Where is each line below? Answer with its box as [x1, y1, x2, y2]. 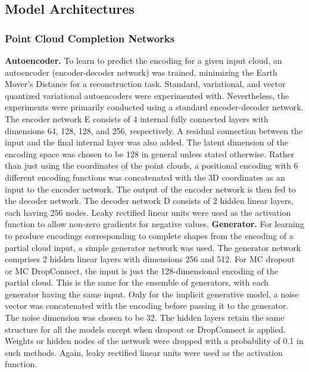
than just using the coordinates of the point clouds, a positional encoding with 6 [5, 159, 298, 172]
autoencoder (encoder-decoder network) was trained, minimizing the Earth [5, 66, 277, 78]
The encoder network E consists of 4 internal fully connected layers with [5, 112, 269, 125]
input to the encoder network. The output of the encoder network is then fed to [5, 182, 296, 195]
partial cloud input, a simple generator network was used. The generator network [5, 241, 301, 253]
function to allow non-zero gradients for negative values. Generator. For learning [5, 218, 304, 230]
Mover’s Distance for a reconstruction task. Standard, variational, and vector [5, 77, 286, 90]
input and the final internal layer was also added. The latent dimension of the [5, 136, 288, 148]
